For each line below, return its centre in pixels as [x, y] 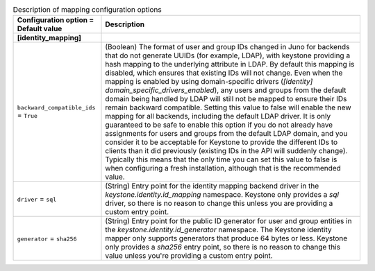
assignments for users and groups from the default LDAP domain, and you [226, 134]
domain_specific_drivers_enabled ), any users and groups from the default [226, 90]
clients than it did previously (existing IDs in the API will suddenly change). [226, 151]
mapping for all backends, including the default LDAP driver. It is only [218, 116]
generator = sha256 [47, 238]
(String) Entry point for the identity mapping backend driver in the [212, 186]
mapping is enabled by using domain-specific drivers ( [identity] [209, 82]
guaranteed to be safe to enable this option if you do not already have [219, 125]
